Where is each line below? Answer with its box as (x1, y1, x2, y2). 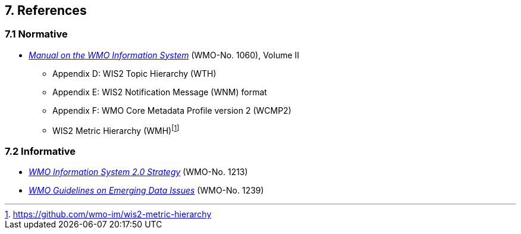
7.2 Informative (5, 145, 76, 157)
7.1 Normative (5, 28, 68, 40)
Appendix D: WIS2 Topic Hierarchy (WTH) (52, 68, 216, 79)
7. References (5, 3, 87, 18)
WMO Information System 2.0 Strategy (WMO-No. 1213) (29, 167, 248, 177)
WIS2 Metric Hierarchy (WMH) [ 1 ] (52, 123, 180, 136)
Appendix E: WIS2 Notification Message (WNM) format (52, 86, 267, 97)
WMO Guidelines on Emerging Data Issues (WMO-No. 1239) (29, 185, 264, 196)
